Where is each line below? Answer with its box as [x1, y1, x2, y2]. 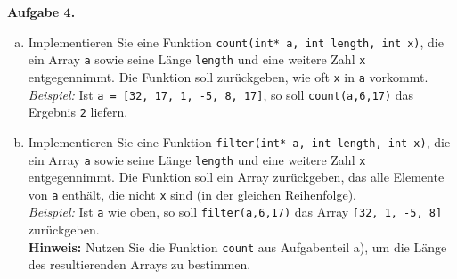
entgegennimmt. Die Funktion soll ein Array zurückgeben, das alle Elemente [28, 168, 445, 186]
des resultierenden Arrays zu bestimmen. [28, 255, 251, 274]
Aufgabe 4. [7, 3, 76, 21]
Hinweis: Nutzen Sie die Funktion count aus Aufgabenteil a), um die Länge [28, 237, 447, 256]
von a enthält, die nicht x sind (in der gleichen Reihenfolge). [28, 185, 356, 203]
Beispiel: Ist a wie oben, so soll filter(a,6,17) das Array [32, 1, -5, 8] [28, 202, 443, 221]
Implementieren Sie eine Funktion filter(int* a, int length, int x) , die [28, 132, 451, 151]
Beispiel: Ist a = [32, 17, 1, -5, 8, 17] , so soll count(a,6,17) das [28, 85, 414, 103]
